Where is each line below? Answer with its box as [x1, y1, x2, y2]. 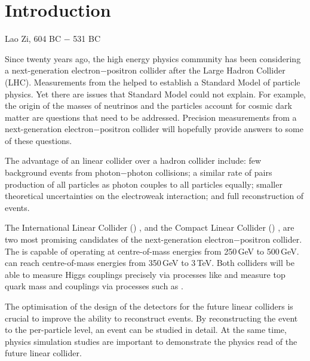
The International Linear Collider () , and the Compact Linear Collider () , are [5, 221, 294, 234]
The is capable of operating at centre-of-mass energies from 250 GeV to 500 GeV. [5, 244, 299, 257]
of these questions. [5, 134, 72, 146]
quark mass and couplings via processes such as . [5, 280, 183, 292]
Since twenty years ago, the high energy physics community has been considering [5, 52, 301, 65]
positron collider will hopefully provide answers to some [100, 123, 303, 135]
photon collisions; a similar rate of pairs [127, 166, 272, 179]
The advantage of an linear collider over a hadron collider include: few [5, 154, 262, 167]
